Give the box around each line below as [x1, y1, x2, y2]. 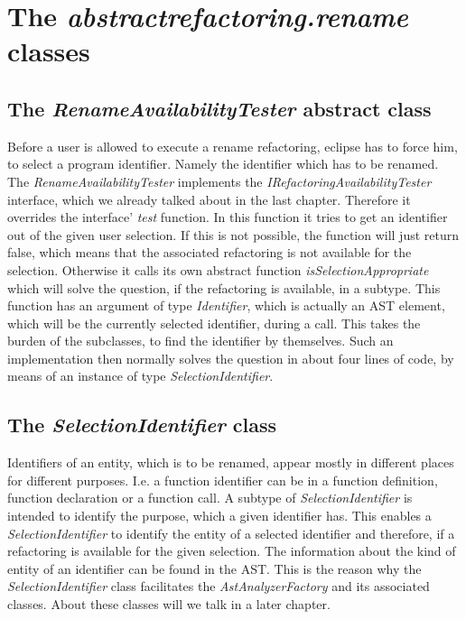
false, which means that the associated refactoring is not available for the [7, 243, 412, 262]
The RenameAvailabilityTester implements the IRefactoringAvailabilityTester [7, 171, 432, 190]
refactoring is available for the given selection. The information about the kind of [7, 541, 456, 560]
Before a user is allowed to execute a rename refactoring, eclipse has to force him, [7, 136, 458, 155]
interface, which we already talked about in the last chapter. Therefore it [7, 189, 411, 208]
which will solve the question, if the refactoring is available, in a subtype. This [7, 278, 441, 297]
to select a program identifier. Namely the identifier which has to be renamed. [7, 154, 439, 173]
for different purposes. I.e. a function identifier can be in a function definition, [7, 470, 438, 489]
